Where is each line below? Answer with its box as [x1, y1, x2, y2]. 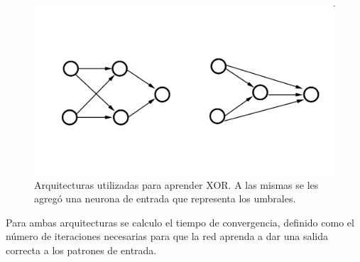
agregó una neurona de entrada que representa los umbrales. [34, 191, 296, 206]
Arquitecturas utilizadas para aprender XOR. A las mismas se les [34, 177, 319, 192]
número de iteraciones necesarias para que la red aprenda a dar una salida [6, 229, 329, 244]
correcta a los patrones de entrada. [6, 243, 157, 258]
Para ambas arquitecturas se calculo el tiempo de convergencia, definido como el [6, 214, 354, 229]
